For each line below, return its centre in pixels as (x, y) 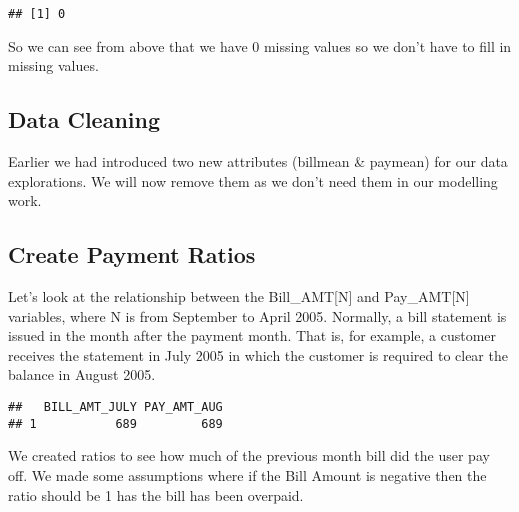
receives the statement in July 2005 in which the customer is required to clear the (258, 354)
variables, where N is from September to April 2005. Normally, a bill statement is (257, 315)
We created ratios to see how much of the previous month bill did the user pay (249, 455)
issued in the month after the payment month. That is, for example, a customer (252, 335)
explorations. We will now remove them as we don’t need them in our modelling (253, 180)
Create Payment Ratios (132, 254)
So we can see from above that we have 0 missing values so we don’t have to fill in (260, 45)
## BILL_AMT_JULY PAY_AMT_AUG (115, 407)
